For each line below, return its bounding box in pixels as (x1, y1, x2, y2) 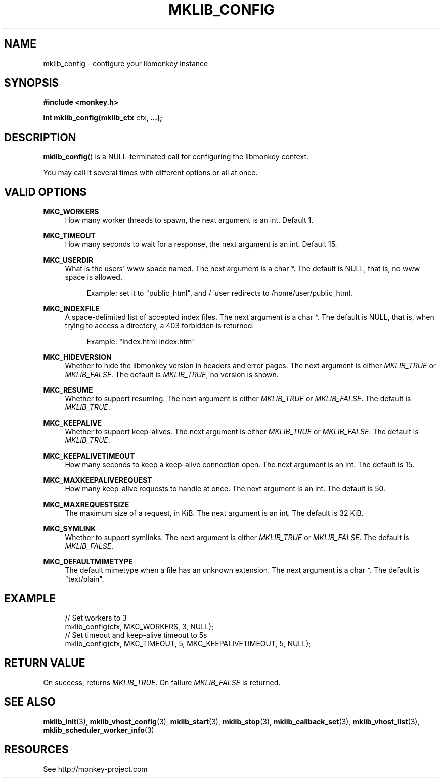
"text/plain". (65, 574, 104, 584)
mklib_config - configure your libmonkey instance (43, 59, 208, 68)
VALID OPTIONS (4, 185, 87, 198)
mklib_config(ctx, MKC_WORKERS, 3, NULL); (65, 622, 214, 631)
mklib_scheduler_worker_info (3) (43, 725, 154, 734)
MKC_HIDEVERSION (43, 353, 112, 362)
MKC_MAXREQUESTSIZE (43, 500, 129, 509)
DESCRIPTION (4, 131, 76, 144)
